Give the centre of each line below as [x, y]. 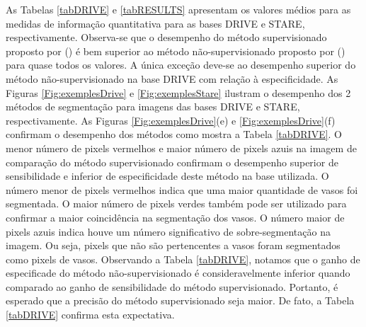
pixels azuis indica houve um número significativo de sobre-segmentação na [168, 231]
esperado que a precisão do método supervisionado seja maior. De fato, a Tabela [180, 300]
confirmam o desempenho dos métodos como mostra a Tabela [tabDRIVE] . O [174, 134]
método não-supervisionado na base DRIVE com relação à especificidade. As [172, 78]
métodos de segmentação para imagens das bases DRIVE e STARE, [153, 107]
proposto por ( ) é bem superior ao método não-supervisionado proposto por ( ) [176, 51]
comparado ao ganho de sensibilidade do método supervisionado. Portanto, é [172, 286]
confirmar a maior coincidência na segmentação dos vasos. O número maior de [175, 217]
